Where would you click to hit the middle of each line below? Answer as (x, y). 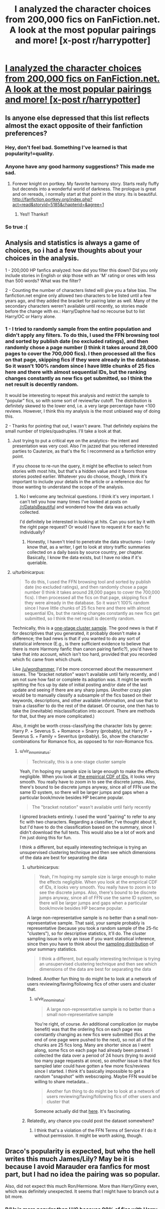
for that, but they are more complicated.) (53, 716)
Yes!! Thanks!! (34, 214)
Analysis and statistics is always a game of (72, 243)
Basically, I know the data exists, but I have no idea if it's (84, 557)
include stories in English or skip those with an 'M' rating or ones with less (80, 275)
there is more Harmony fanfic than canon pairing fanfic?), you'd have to (85, 649)
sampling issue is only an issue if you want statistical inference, (91, 938)
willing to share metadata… (62, 1082)
